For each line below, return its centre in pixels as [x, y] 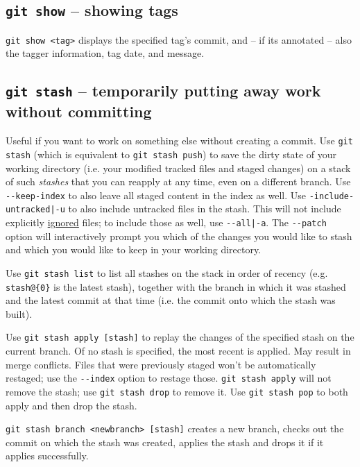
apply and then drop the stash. [71, 405]
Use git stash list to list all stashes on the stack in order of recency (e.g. [167, 272]
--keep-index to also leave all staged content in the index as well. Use [156, 195]
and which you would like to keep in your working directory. [134, 249]
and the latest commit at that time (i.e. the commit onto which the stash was [171, 300]
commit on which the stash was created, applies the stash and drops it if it [165, 442]
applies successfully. [47, 456]
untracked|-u [35, 210]
